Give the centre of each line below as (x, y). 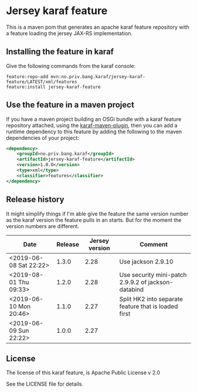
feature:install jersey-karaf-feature (53, 87)
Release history (35, 200)
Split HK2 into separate (151, 299)
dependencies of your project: (43, 138)
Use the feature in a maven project (70, 105)
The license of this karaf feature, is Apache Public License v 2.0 (83, 373)
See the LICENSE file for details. (45, 384)
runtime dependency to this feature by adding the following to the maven (94, 131)
